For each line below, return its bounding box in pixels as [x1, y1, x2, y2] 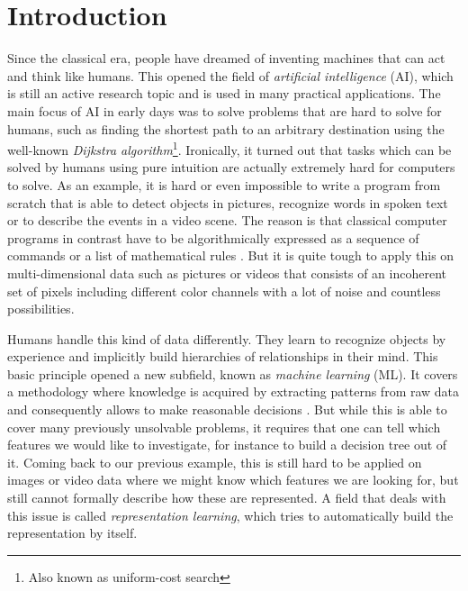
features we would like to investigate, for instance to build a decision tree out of [7, 435, 447, 454]
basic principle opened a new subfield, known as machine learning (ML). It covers [7, 364, 458, 383]
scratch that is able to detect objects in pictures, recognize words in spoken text [7, 193, 448, 212]
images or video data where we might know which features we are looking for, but [7, 470, 459, 489]
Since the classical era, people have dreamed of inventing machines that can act [7, 49, 445, 68]
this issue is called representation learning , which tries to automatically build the [7, 505, 454, 524]
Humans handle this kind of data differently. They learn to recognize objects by [7, 329, 446, 348]
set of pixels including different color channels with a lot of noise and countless [7, 281, 441, 300]
